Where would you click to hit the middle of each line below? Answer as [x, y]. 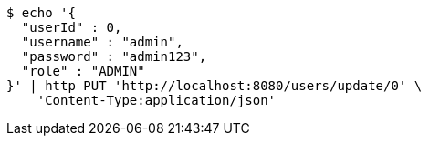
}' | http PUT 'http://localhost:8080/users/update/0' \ [214, 86]
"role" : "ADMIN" [83, 71]
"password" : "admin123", [114, 56]
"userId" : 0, [72, 27]
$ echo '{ [41, 13]
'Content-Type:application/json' [157, 100]
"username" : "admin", [102, 42]
